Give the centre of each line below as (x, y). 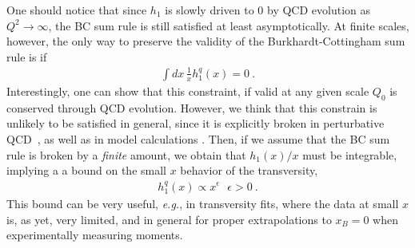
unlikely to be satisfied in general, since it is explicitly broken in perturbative (196, 123)
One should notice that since (77, 10)
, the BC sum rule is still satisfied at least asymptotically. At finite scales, (229, 25)
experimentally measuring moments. (95, 235)
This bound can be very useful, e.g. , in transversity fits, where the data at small (203, 203)
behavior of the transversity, (249, 170)
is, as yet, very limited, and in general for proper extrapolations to (169, 219)
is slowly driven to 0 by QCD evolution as (267, 10)
